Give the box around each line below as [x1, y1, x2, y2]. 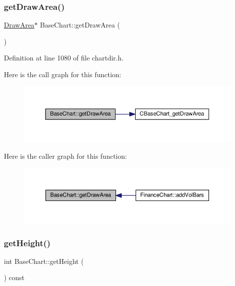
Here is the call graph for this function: [4, 69, 121, 79]
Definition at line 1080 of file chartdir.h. [4, 53, 124, 63]
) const [4, 272, 25, 283]
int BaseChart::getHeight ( [4, 256, 84, 266]
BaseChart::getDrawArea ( [40, 20, 120, 30]
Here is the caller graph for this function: [4, 150, 127, 161]
